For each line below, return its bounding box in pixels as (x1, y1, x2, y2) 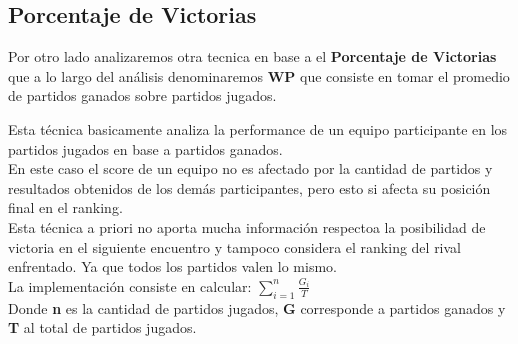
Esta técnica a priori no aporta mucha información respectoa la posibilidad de (8, 216, 486, 237)
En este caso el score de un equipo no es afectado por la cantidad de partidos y (8, 158, 493, 179)
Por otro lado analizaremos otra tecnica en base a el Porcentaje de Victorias (8, 46, 497, 67)
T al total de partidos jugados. (8, 317, 197, 338)
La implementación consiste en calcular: (8, 275, 252, 296)
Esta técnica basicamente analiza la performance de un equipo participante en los (8, 118, 508, 139)
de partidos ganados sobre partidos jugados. (8, 85, 277, 106)
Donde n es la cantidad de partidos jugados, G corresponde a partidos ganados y (8, 297, 506, 318)
